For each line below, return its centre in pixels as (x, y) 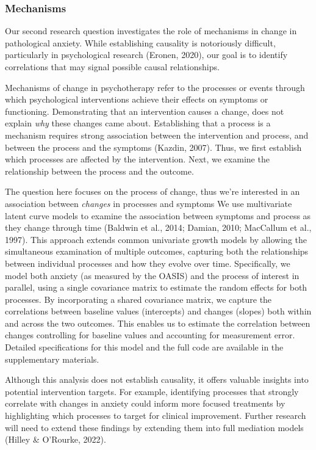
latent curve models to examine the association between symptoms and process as (158, 215)
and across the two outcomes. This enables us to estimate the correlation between (158, 323)
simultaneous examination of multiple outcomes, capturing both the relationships (157, 251)
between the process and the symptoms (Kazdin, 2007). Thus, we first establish (153, 147)
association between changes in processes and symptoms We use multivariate (149, 203)
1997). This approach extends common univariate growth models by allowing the (156, 239)
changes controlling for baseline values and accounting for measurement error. (150, 335)
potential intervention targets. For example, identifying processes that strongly (152, 391)
